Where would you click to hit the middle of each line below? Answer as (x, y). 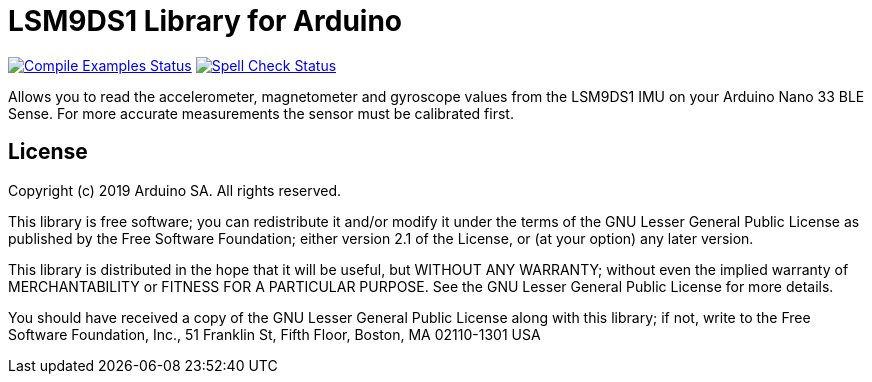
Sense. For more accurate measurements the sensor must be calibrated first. (261, 113)
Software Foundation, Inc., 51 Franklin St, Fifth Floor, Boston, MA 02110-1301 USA (274, 334)
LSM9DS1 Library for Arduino (205, 21)
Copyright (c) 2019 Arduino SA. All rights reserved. (175, 190)
